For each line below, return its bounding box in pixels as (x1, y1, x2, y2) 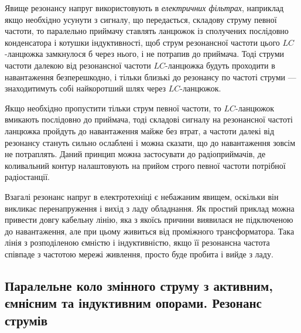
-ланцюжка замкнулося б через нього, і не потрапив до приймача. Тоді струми (5, 47, 285, 60)
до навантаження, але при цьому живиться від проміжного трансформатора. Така (5, 225, 295, 237)
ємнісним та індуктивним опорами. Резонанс (5, 294, 262, 312)
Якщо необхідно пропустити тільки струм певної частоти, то (5, 101, 221, 114)
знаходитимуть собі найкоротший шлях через (5, 82, 166, 94)
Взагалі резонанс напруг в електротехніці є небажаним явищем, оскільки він (5, 190, 279, 202)
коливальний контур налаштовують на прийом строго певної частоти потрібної (5, 159, 286, 171)
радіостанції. (5, 171, 50, 183)
